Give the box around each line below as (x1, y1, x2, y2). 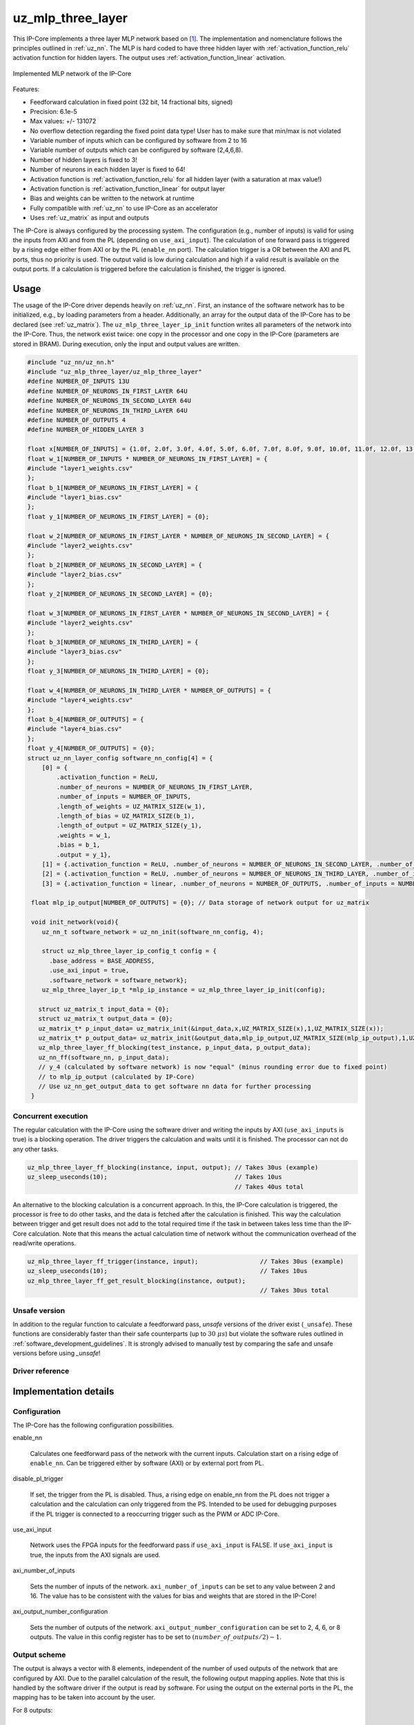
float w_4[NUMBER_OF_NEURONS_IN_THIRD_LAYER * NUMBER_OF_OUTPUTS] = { (27, 687, 272, 694)
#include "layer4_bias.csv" (27, 725, 122, 733)
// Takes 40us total (235, 1183, 304, 1190)
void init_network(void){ (31, 918, 119, 926)
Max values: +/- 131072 (30, 117, 97, 126)
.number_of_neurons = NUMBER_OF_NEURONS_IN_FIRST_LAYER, (56, 783, 253, 791)
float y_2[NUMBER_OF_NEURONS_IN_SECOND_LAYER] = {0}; (27, 590, 213, 598)
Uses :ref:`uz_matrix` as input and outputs (30, 214, 150, 222)
